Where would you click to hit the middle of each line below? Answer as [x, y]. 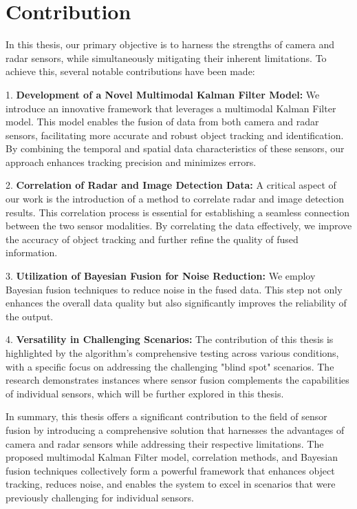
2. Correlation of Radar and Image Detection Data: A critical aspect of [171, 185]
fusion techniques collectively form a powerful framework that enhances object [170, 470]
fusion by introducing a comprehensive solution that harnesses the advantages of [175, 429]
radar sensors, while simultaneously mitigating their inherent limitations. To [166, 58]
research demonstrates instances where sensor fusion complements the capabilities [177, 380]
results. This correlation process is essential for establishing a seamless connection [178, 212]
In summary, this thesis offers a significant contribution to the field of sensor [166, 416]
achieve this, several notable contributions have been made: [130, 71]
